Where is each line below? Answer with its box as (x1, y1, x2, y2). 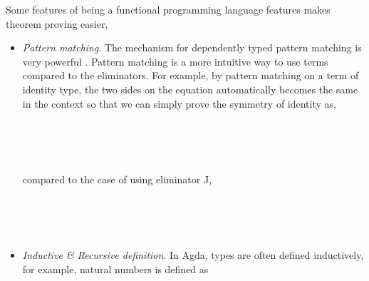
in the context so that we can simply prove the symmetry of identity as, (22, 96, 336, 111)
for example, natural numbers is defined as (22, 261, 209, 276)
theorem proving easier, (6, 16, 108, 31)
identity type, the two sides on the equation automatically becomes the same (22, 81, 358, 96)
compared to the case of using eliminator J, (22, 171, 212, 186)
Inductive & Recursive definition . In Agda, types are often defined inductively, (22, 247, 364, 262)
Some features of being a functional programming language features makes (6, 2, 331, 16)
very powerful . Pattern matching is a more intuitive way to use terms (22, 53, 328, 68)
